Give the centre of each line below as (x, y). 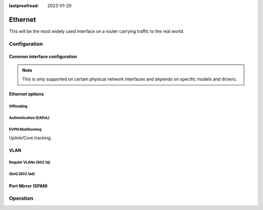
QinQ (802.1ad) (22, 174)
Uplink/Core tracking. (30, 138)
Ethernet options (26, 94)
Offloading (18, 106)
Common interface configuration (43, 57)
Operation (21, 198)
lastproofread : (24, 6)
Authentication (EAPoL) (29, 118)
